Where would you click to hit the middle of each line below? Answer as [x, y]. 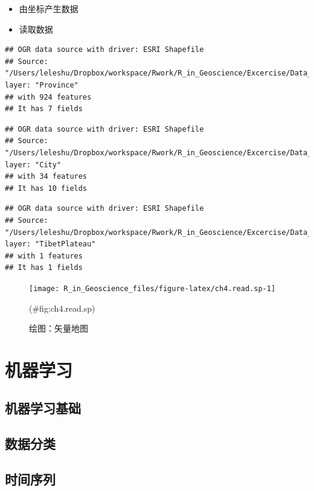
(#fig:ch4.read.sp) [62, 308]
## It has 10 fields [46, 188]
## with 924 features [48, 97]
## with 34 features [46, 177]
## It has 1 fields [44, 268]
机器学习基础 [43, 408]
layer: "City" [33, 165]
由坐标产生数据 [49, 8]
